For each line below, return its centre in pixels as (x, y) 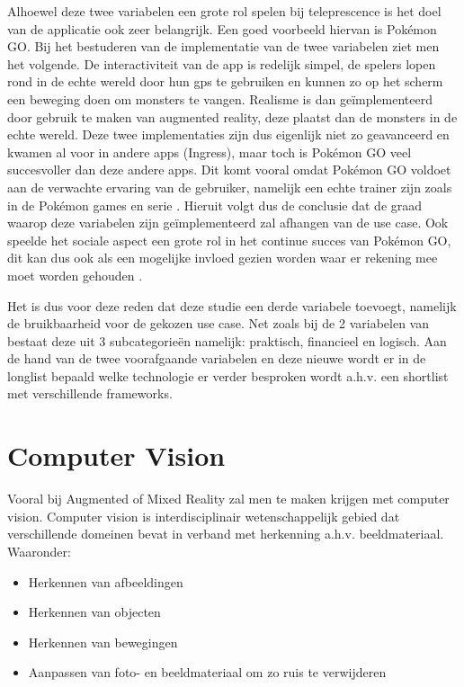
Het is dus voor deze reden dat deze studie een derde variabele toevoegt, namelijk (232, 305)
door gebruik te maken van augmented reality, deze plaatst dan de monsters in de (232, 116)
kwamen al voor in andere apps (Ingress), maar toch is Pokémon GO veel (210, 152)
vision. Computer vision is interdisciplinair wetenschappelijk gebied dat (204, 516)
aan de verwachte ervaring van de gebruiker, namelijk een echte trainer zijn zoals (230, 187)
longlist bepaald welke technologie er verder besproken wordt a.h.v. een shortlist (228, 375)
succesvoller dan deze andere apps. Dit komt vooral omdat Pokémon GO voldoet (229, 170)
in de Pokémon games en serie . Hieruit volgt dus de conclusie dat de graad (215, 205)
